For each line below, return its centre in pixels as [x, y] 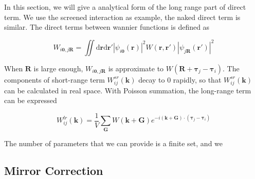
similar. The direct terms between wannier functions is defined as [107, 27]
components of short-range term [54, 79]
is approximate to [136, 68]
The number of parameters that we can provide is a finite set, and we [114, 143]
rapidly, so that [197, 79]
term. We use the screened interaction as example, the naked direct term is [122, 17]
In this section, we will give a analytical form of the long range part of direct [125, 7]
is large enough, [58, 68]
